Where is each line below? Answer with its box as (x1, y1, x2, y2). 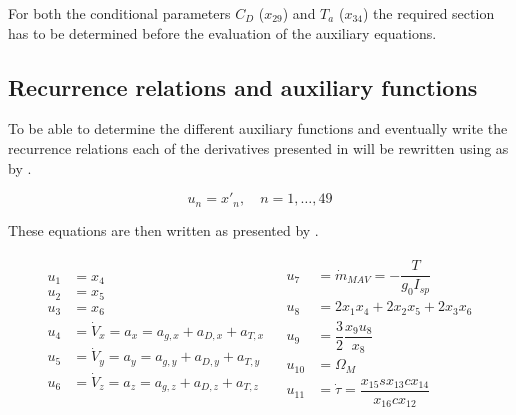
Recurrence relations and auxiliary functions (8, 71, 478, 102)
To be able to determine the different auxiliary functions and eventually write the (8, 118, 508, 139)
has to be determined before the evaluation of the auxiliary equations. (8, 22, 437, 43)
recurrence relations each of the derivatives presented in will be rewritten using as (8, 137, 509, 158)
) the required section (362, 3, 495, 23)
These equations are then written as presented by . (8, 219, 319, 240)
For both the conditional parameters (8, 3, 231, 23)
